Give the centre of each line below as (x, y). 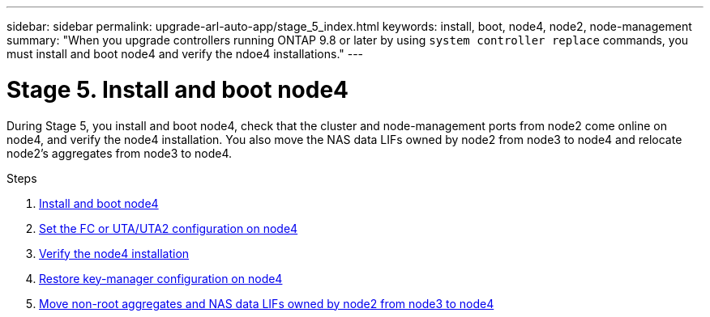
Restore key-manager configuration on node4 (161, 278)
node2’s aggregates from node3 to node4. (120, 153)
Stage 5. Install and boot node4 (178, 89)
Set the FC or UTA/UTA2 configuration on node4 (169, 228)
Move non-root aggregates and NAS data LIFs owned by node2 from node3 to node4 (267, 303)
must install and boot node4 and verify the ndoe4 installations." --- (185, 54)
